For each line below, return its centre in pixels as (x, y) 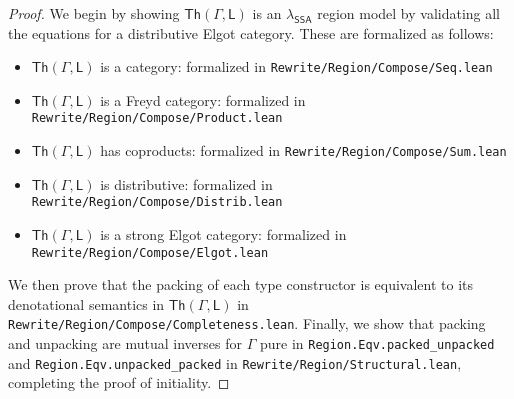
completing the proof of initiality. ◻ (119, 382)
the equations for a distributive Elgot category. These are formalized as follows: (251, 32)
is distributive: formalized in (186, 183)
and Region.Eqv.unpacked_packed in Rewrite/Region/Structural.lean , (235, 362)
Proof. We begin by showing (94, 13)
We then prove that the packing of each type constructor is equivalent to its (241, 284)
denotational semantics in (86, 303)
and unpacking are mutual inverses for (125, 343)
